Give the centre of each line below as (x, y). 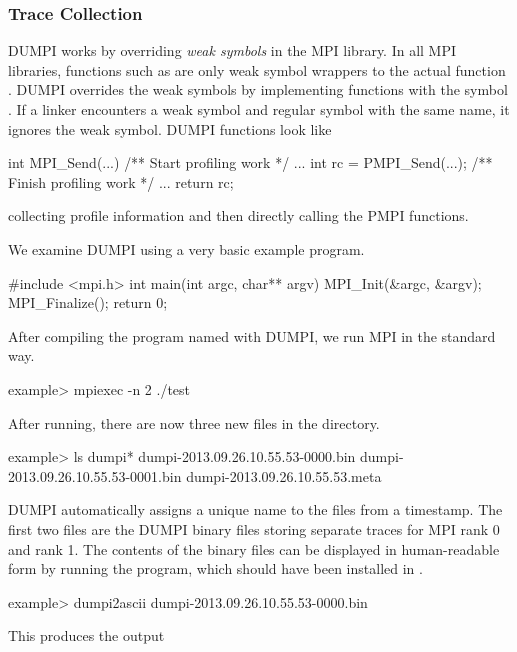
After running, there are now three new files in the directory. (194, 422)
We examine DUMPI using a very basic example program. (186, 248)
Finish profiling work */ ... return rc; (121, 181)
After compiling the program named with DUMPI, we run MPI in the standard (252, 335)
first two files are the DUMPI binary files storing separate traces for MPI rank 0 (254, 528)
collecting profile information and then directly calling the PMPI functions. (238, 215)
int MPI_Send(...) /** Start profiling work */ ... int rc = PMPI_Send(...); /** (250, 162)
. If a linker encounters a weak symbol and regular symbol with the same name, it (259, 109)
